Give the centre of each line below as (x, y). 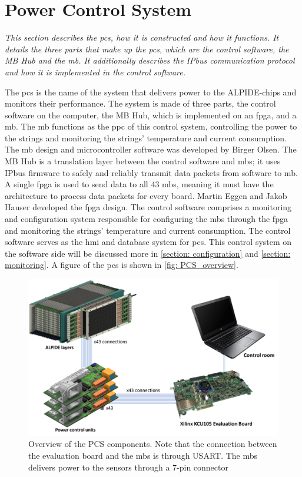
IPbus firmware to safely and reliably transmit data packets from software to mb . (151, 172)
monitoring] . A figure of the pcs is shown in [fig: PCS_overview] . (122, 265)
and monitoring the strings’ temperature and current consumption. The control (148, 230)
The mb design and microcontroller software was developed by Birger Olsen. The (151, 149)
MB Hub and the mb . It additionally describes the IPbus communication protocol (150, 60)
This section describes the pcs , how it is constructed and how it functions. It (142, 37)
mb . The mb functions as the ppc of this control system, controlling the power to (151, 126)
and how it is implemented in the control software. (95, 72)
